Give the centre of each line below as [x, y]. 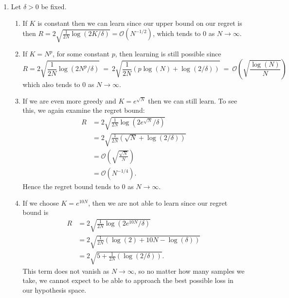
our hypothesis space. [54, 289]
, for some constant [81, 54]
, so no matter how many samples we [189, 271]
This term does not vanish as [66, 271]
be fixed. [54, 6]
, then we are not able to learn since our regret [158, 202]
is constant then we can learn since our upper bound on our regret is [140, 23]
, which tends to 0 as [184, 33]
